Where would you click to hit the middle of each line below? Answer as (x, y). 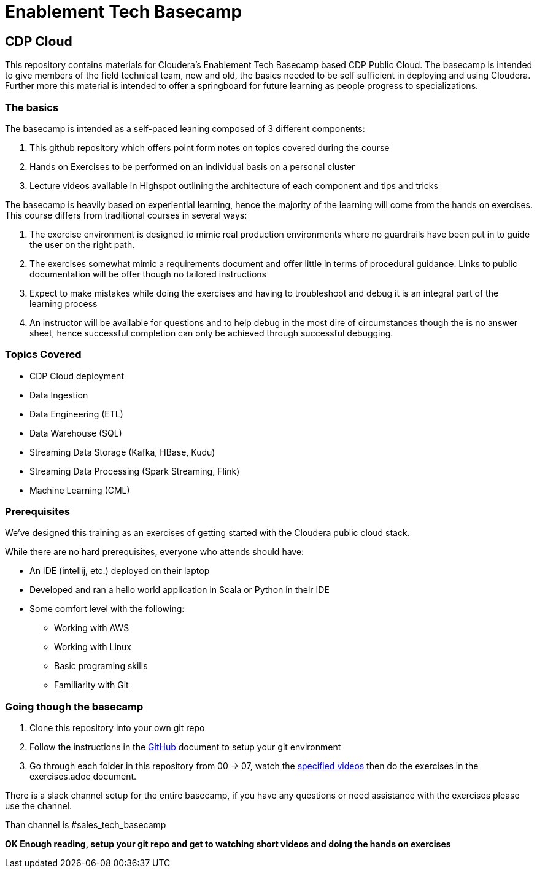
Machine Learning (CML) (80, 490)
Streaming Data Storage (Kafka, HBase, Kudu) (122, 452)
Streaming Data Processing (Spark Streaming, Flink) (135, 471)
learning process (64, 303)
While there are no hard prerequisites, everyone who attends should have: (155, 552)
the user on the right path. (82, 244)
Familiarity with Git (91, 685)
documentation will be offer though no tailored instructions (148, 274)
